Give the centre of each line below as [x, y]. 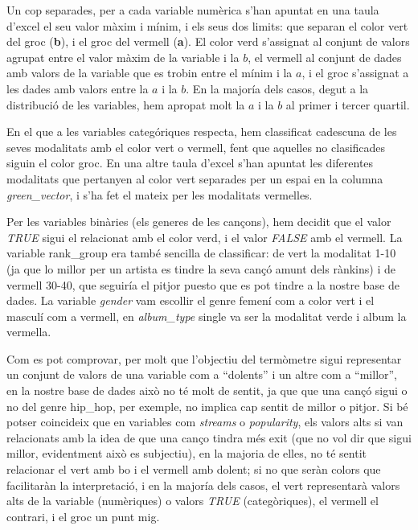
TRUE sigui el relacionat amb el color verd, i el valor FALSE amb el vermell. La [205, 237]
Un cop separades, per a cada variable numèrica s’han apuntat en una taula [193, 10]
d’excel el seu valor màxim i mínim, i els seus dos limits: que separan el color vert [207, 25]
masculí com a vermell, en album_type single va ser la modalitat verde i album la [207, 316]
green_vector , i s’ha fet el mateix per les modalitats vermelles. [160, 194]
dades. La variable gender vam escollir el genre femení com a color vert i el [191, 300]
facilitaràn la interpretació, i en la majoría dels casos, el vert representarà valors [203, 485]
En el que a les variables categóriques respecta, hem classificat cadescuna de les [202, 131]
